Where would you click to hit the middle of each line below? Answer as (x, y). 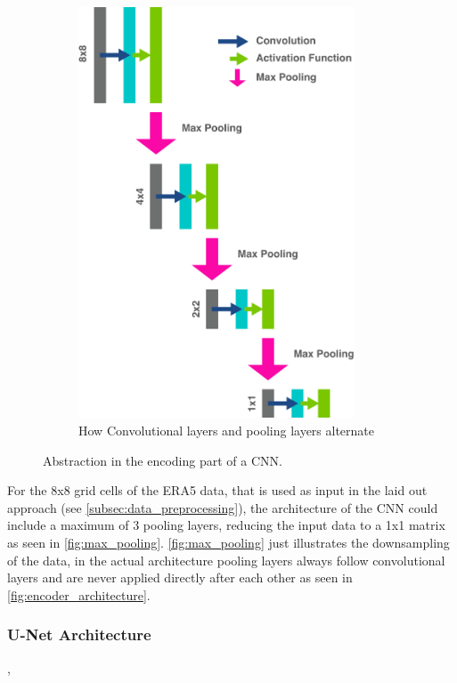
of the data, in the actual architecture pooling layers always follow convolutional (226, 560)
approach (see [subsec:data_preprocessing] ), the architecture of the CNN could (223, 507)
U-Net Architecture (79, 634)
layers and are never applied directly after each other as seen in (180, 577)
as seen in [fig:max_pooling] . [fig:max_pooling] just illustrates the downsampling (228, 543)
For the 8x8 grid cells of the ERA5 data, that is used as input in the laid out (217, 490)
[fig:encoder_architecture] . (79, 594)
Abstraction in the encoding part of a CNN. (163, 460)
